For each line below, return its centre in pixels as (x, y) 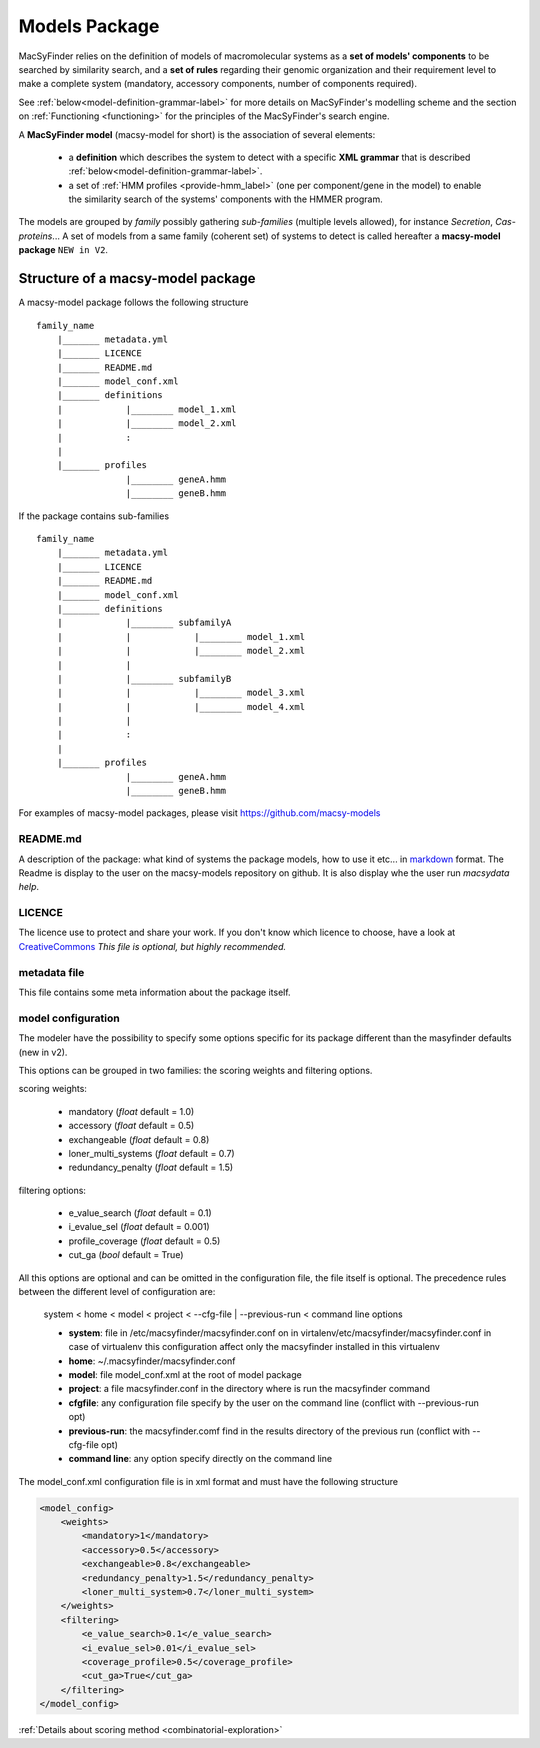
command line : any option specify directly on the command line (200, 1459)
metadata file (51, 972)
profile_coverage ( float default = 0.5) (144, 1241)
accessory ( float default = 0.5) (131, 1126)
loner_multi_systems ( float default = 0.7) (151, 1153)
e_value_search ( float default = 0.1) (140, 1213)
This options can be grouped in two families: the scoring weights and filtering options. (195, 1070)
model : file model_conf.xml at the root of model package (185, 1374)
